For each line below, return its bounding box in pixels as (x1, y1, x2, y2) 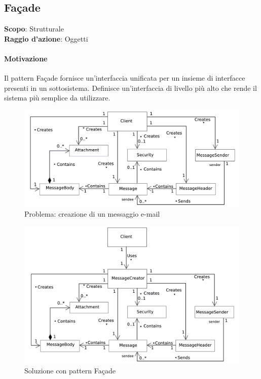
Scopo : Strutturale (4, 23, 64, 34)
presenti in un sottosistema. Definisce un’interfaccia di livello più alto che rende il (4, 82, 257, 93)
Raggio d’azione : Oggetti (4, 33, 88, 44)
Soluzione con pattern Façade (24, 365, 116, 375)
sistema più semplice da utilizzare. (4, 92, 110, 103)
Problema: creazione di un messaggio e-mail (24, 209, 160, 219)
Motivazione (4, 53, 48, 63)
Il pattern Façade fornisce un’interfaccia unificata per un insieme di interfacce (4, 73, 245, 83)
